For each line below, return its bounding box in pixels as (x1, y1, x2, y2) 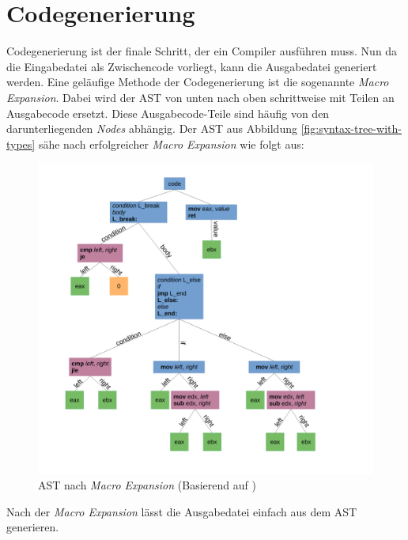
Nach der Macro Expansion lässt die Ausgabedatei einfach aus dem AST (6, 503, 357, 519)
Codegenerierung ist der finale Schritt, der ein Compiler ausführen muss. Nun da (6, 43, 398, 59)
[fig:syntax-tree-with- (300, 120, 402, 137)
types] (6, 135, 36, 152)
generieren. (6, 519, 59, 535)
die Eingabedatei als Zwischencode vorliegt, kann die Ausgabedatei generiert (6, 58, 377, 74)
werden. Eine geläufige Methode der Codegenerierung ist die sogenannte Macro (6, 74, 389, 90)
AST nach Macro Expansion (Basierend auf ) (38, 477, 256, 493)
